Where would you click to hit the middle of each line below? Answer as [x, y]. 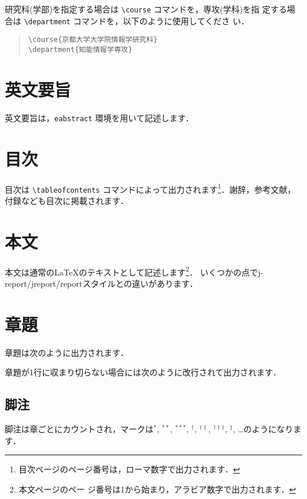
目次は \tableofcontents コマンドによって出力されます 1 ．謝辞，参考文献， [150, 188]
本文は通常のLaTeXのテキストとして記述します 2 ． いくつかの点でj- [134, 271]
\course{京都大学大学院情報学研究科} [93, 40]
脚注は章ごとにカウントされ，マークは [79, 428]
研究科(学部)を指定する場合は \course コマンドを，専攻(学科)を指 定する [146, 9]
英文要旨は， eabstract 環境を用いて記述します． [99, 117]
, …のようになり [263, 428]
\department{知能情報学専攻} [80, 49]
